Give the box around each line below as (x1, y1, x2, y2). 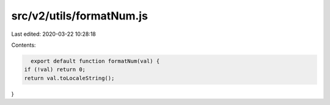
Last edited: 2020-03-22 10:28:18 (11, 30, 96, 38)
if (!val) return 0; (24, 66, 86, 73)
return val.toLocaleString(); (24, 75, 115, 81)
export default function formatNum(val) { (31, 58, 160, 64)
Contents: (11, 41, 36, 49)
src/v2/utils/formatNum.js (11, 9, 148, 22)
